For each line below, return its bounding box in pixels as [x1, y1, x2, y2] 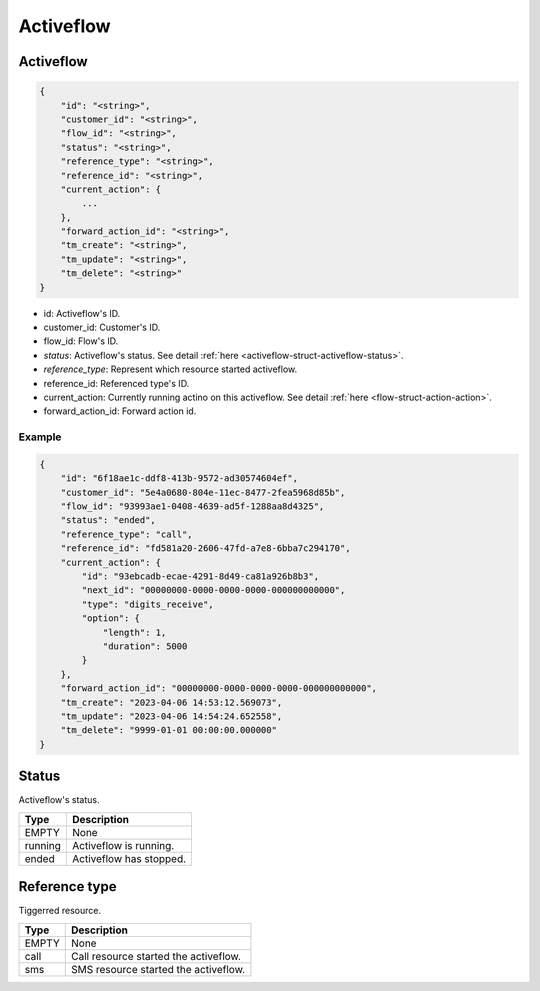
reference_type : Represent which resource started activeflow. [43, 363, 298, 375]
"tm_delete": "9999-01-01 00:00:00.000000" [60, 725, 277, 736]
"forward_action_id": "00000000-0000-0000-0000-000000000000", [60, 683, 378, 694]
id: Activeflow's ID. [43, 307, 121, 319]
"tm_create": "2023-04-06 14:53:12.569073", [60, 696, 283, 708]
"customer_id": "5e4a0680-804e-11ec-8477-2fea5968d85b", [60, 486, 346, 498]
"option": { [81, 613, 140, 624]
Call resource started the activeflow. [71, 949, 242, 963]
